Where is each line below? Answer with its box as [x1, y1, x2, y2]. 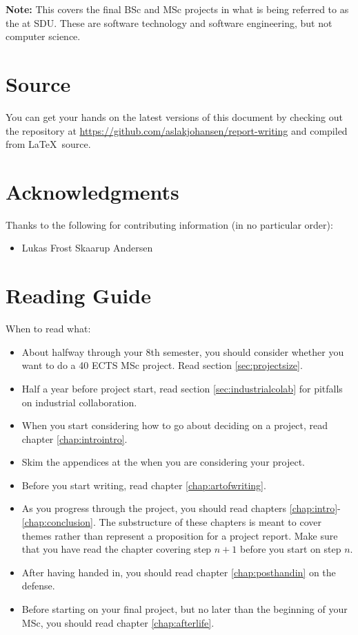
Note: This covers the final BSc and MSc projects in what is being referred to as [6, 2, 349, 16]
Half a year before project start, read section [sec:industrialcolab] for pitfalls [21, 381, 343, 395]
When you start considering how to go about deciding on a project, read [21, 418, 328, 433]
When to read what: [6, 321, 91, 336]
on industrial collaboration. [21, 395, 137, 409]
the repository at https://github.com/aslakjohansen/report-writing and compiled [6, 123, 348, 138]
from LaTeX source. [6, 137, 91, 151]
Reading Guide [6, 281, 151, 310]
